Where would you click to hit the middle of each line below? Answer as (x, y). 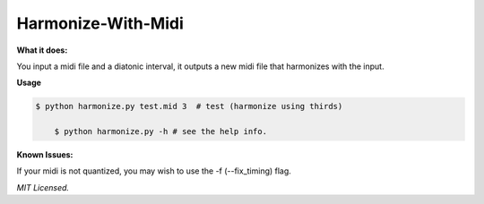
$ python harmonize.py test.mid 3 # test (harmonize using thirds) (189, 106)
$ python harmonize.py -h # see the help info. (161, 132)
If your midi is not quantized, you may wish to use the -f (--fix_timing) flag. (154, 171)
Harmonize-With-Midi (100, 23)
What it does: (42, 50)
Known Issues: (45, 155)
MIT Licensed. (43, 187)
